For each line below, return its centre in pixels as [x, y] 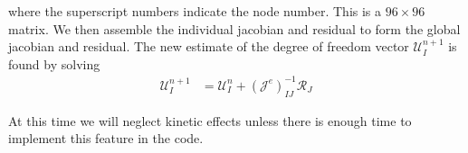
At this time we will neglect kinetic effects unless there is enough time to [210, 120]
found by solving [54, 63]
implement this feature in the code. [106, 138]
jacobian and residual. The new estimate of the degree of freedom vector [209, 46]
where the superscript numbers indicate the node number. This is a [195, 11]
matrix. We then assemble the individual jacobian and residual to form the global [234, 28]
